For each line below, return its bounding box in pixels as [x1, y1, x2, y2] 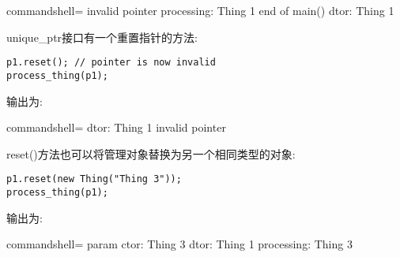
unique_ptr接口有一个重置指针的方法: [6, 28, 198, 45]
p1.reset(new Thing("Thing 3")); [6, 173, 182, 185]
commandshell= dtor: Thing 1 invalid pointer [6, 119, 226, 136]
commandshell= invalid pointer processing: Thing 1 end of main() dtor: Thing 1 [6, 2, 394, 18]
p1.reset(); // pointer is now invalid [6, 57, 216, 69]
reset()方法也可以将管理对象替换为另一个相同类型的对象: [6, 145, 296, 162]
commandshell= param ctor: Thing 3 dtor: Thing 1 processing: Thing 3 [6, 236, 353, 252]
